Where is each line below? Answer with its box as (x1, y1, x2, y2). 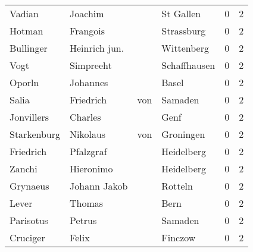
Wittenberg (161, 41, 209, 55)
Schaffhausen (161, 58, 215, 72)
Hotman (10, 24, 43, 37)
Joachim (70, 7, 104, 20)
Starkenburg (10, 127, 61, 141)
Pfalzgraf (70, 144, 107, 158)
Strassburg (161, 24, 206, 37)
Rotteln (161, 179, 193, 193)
